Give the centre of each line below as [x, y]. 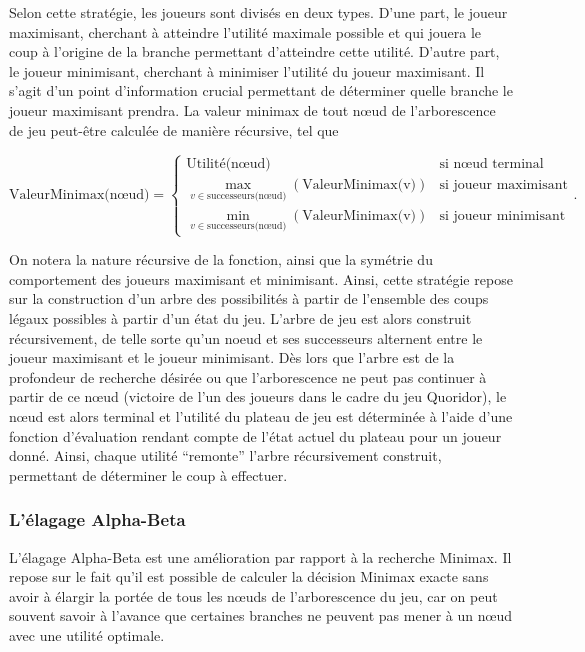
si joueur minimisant [502, 215]
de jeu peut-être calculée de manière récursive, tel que [174, 129]
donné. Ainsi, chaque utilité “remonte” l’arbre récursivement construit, [225, 455]
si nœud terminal [491, 164]
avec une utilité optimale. [87, 634]
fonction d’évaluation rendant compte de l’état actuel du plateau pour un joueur [255, 435]
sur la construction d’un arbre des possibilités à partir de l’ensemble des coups [249, 298]
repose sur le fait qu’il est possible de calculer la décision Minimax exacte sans [249, 576]
